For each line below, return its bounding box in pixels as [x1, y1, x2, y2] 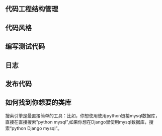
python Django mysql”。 [12, 125, 62, 131]
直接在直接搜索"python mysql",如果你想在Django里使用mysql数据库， [5, 119, 149, 125]
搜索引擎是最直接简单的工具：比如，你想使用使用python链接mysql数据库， [5, 112, 160, 118]
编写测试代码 [5, 42, 45, 51]
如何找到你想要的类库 [5, 98, 71, 107]
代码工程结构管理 [5, 5, 58, 14]
